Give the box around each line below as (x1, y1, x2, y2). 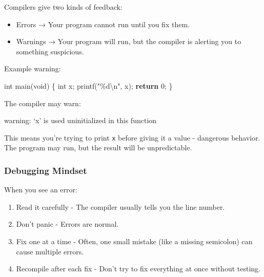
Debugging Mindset (4, 164, 87, 176)
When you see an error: (4, 184, 77, 195)
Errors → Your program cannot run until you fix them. (16, 18, 190, 29)
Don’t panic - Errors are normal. (16, 219, 119, 229)
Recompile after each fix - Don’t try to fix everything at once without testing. (16, 263, 260, 274)
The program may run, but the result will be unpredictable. (4, 142, 192, 153)
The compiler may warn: (4, 97, 81, 108)
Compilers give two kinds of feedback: (4, 2, 123, 12)
